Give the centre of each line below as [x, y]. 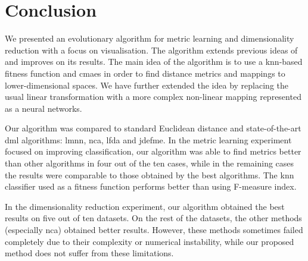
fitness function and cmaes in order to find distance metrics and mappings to [145, 73]
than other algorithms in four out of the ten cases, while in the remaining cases [150, 163]
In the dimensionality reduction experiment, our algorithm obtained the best [145, 206]
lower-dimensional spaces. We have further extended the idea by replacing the [147, 85]
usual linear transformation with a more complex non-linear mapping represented [153, 97]
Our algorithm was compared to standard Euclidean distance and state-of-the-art [153, 128]
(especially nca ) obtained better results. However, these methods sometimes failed [154, 230]
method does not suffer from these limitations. [89, 253]
